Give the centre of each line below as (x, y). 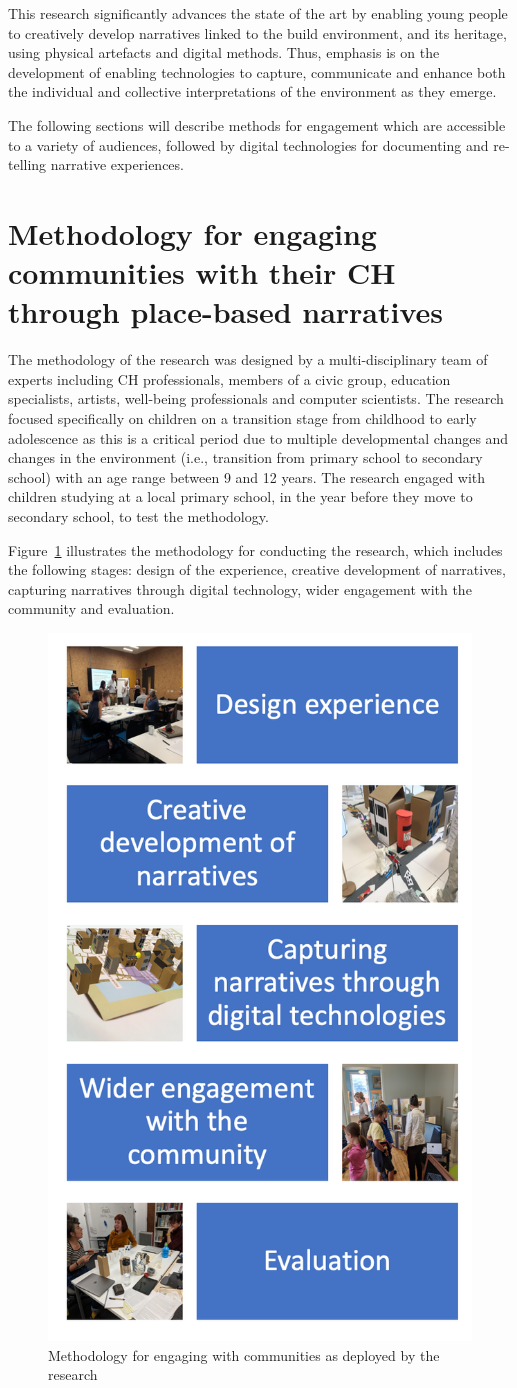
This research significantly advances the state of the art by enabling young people (258, 13)
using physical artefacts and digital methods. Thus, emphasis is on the (224, 52)
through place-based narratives (226, 311)
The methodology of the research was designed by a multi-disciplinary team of (248, 359)
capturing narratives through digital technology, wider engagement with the (240, 588)
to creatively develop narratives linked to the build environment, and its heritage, (257, 32)
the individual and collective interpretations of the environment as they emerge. (252, 91)
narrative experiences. (117, 164)
